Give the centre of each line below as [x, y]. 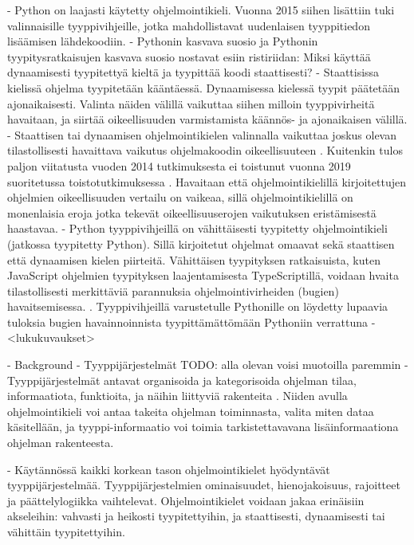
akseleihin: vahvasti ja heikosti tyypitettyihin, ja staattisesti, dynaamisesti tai [196, 516]
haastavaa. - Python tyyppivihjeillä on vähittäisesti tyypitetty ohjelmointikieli [197, 228]
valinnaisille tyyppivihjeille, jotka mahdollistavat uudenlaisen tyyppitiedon [189, 25]
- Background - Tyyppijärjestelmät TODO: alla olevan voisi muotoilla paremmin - [208, 365]
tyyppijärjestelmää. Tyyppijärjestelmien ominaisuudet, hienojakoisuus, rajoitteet [204, 485]
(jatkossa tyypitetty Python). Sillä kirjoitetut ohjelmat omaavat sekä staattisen [201, 243]
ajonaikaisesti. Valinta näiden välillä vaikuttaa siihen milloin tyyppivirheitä [191, 103]
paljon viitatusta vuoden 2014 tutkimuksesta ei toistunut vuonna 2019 [179, 165]
